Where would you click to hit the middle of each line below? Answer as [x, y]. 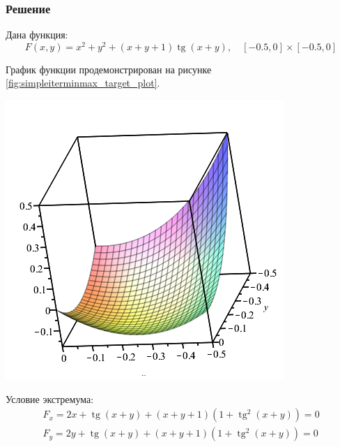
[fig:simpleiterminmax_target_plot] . [83, 83]
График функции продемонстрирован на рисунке [109, 69]
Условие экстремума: [50, 398]
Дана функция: [37, 35]
